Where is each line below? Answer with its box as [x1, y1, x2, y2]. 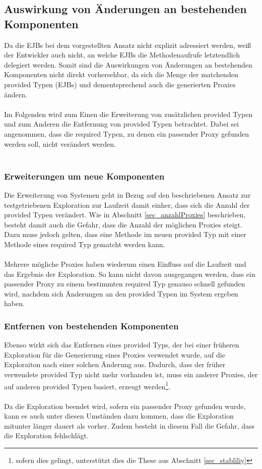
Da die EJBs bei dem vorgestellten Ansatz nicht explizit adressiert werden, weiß [4, 39, 251, 50]
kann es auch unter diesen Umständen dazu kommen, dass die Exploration [4, 411, 234, 421]
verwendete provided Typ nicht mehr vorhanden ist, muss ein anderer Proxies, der [4, 369, 258, 380]
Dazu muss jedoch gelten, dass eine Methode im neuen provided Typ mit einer [4, 229, 246, 240]
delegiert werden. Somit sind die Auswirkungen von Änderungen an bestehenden [4, 59, 252, 70]
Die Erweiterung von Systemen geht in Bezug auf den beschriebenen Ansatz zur [4, 189, 251, 200]
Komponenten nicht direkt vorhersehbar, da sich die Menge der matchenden [4, 69, 238, 80]
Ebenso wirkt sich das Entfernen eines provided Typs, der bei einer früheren [4, 339, 239, 350]
